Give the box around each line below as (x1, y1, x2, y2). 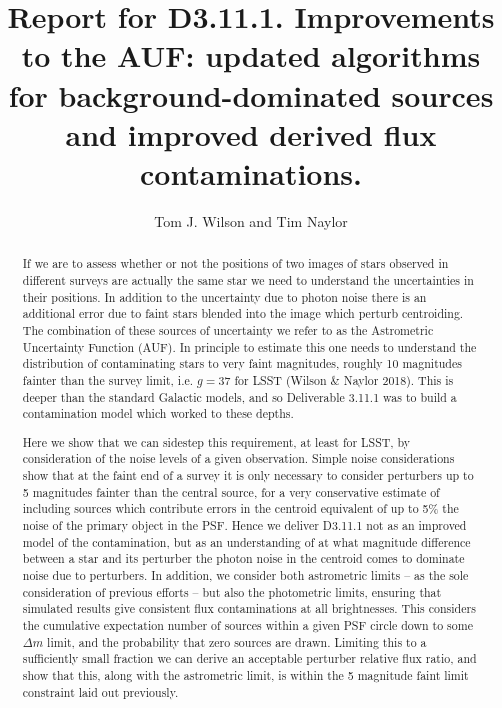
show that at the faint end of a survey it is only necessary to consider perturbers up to (22, 467, 474, 484)
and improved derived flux (65, 113, 437, 154)
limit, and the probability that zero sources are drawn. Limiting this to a (47, 633, 427, 650)
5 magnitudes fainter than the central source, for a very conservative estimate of (22, 483, 440, 500)
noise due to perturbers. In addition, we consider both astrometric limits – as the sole (22, 566, 469, 583)
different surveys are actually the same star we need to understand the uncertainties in (22, 271, 474, 288)
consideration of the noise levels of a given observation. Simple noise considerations (22, 450, 455, 467)
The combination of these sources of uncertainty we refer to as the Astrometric (22, 321, 434, 338)
